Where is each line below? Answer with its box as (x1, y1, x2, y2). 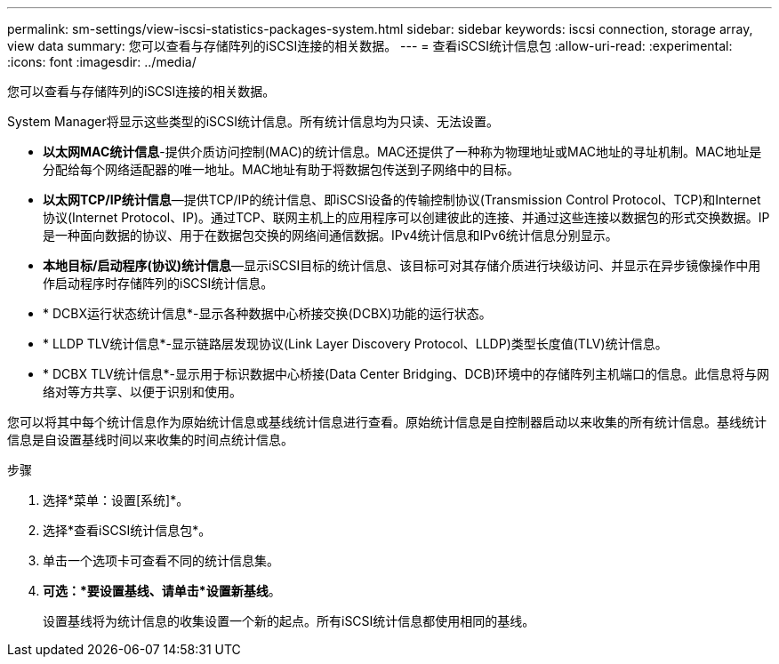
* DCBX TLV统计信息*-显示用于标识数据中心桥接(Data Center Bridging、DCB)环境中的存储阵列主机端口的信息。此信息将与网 (43, 366, 769, 381)
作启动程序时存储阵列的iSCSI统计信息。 (43, 276, 274, 291)
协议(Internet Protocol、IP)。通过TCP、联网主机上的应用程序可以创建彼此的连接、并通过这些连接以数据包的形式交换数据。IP (43, 210, 770, 225)
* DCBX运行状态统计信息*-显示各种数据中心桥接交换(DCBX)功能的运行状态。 (43, 306, 492, 321)
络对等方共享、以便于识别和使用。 (43, 384, 242, 399)
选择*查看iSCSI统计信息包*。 (43, 523, 212, 538)
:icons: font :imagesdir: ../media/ (7, 54, 197, 69)
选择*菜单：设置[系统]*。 (43, 492, 189, 508)
